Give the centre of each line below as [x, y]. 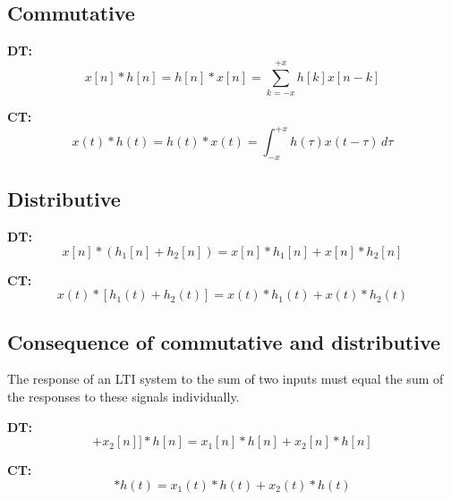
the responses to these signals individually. [123, 396]
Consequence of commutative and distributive [224, 341]
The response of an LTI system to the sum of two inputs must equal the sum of [225, 379]
